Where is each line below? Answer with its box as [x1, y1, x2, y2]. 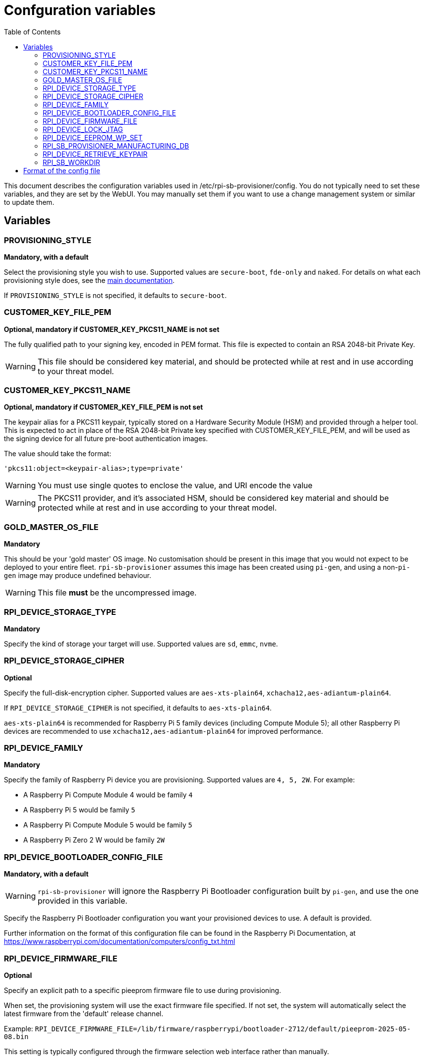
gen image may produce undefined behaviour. [4, 571, 151, 580]
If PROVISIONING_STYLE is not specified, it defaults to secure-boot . [4, 291, 227, 299]
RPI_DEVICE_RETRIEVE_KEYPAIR [43, 149, 148, 158]
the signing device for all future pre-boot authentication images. [4, 434, 208, 443]
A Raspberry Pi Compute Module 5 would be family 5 [23, 821, 192, 829]
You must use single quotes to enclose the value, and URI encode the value [37, 480, 313, 491]
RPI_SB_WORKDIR [43, 158, 100, 166]
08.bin [4, 1032, 29, 1041]
